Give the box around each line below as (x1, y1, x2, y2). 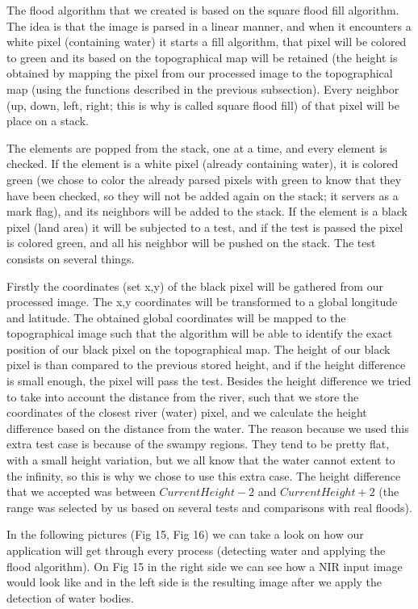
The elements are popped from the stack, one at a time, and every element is (6, 139, 387, 156)
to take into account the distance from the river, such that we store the (6, 388, 359, 405)
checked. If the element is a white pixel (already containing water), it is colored (6, 155, 399, 172)
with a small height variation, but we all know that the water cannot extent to (6, 451, 395, 468)
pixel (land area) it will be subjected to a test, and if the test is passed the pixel (6, 218, 403, 235)
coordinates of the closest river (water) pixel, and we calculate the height (6, 404, 367, 421)
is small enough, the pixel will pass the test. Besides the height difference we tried (6, 372, 412, 389)
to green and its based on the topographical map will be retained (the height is (6, 48, 398, 65)
